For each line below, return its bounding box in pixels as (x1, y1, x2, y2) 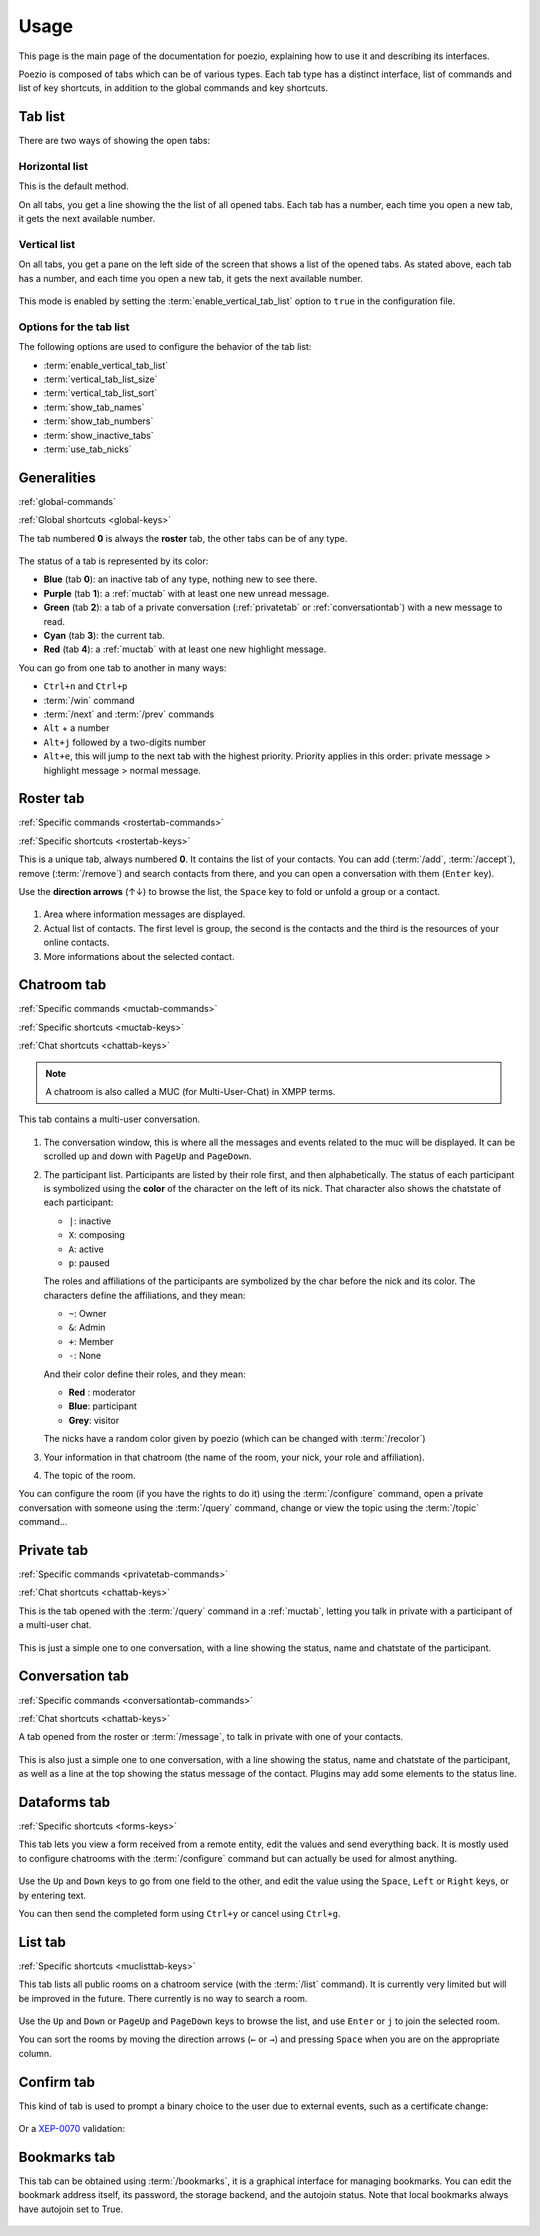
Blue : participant (68, 1400, 137, 1412)
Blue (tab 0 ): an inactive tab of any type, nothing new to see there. (43, 573, 318, 585)
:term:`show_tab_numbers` (43, 415, 154, 427)
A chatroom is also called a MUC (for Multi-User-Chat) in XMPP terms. (45, 1086, 336, 1097)
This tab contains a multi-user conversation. (18, 1113, 201, 1125)
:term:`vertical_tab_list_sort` (43, 387, 158, 399)
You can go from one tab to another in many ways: (18, 661, 227, 674)
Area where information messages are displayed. (43, 908, 246, 920)
